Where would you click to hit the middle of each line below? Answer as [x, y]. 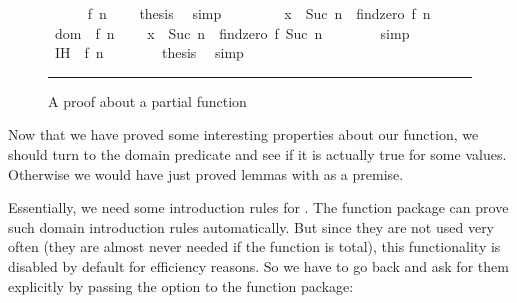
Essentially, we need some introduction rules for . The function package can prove [258, 207]
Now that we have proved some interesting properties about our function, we [243, 134]
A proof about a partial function [147, 100]
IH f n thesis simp [149, 52]
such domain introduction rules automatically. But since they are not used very [251, 226]
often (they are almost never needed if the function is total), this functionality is [254, 246]
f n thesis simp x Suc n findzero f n [259, 13]
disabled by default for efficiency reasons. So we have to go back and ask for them [258, 265]
